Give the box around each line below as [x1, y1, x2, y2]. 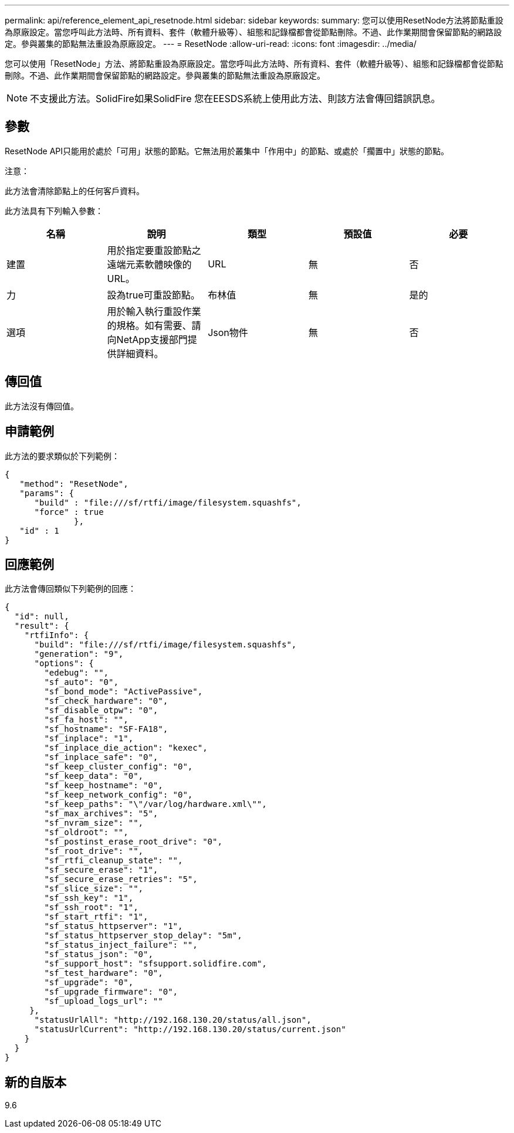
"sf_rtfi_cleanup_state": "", [44, 856, 183, 866]
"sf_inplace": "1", [44, 734, 134, 744]
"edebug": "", [44, 668, 109, 678]
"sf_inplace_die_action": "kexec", [44, 743, 208, 753]
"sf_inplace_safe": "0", [44, 752, 158, 762]
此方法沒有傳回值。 [5, 401, 79, 411]
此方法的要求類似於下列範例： [5, 450, 120, 461]
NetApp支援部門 [116, 333, 188, 345]
